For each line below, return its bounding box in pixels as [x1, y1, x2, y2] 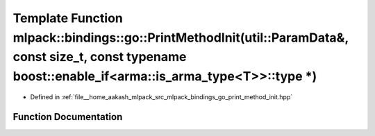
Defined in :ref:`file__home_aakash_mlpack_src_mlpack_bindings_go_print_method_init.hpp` [30, 92, 293, 101]
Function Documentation [12, 111, 123, 123]
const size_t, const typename [12, 49, 187, 65]
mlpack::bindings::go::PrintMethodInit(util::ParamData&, [12, 30, 349, 45]
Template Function [12, 10, 123, 26]
